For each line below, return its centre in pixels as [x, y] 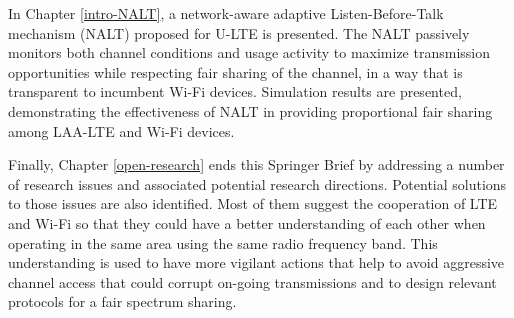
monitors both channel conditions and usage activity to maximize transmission [249, 52]
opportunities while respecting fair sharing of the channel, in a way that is [235, 71]
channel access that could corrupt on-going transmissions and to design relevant [252, 281]
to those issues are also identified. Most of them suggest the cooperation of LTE [253, 203]
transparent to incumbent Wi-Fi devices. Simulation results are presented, [235, 91]
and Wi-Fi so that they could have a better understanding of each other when [247, 222]
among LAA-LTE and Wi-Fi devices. [121, 130]
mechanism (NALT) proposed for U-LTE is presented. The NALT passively [239, 32]
